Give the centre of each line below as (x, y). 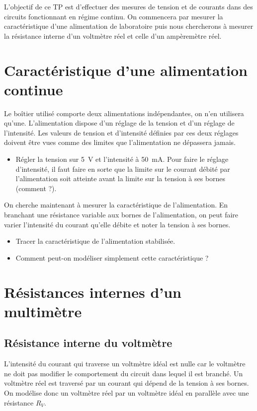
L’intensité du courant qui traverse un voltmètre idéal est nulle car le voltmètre (125, 364)
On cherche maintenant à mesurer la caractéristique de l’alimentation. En (116, 205)
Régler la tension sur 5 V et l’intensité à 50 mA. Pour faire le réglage (122, 159)
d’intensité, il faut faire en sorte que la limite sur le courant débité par (123, 169)
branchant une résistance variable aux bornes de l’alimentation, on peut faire (121, 215)
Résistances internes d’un (93, 292)
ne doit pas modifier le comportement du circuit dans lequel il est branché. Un (124, 373)
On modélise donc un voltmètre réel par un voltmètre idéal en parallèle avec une (127, 392)
